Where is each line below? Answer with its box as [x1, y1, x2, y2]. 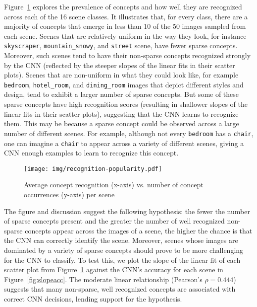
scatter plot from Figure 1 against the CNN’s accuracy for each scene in [4, 264, 223, 275]
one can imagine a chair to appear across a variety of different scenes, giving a [4, 138, 244, 148]
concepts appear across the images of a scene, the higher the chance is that [25, 225, 253, 235]
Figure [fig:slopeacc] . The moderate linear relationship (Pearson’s [4, 274, 203, 284]
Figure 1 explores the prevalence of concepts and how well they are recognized [4, 1, 242, 11]
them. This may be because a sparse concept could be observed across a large [4, 118, 239, 129]
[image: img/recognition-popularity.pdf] [24, 165, 162, 172]
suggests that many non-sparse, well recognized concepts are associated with [4, 284, 236, 294]
